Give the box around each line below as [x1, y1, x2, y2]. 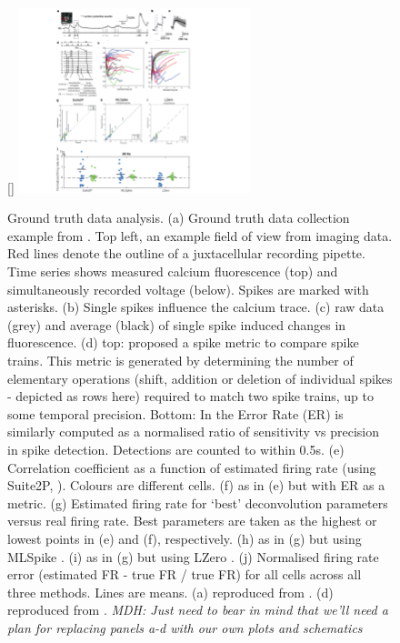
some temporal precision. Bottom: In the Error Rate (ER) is [7, 404, 344, 423]
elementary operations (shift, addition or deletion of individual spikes [7, 368, 393, 387]
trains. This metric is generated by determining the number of [7, 351, 354, 370]
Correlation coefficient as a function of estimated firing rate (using [7, 457, 376, 477]
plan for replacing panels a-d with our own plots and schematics [7, 618, 363, 637]
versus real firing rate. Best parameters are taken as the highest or [7, 511, 377, 530]
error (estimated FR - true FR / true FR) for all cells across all [7, 565, 362, 584]
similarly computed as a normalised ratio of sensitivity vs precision [7, 422, 380, 441]
